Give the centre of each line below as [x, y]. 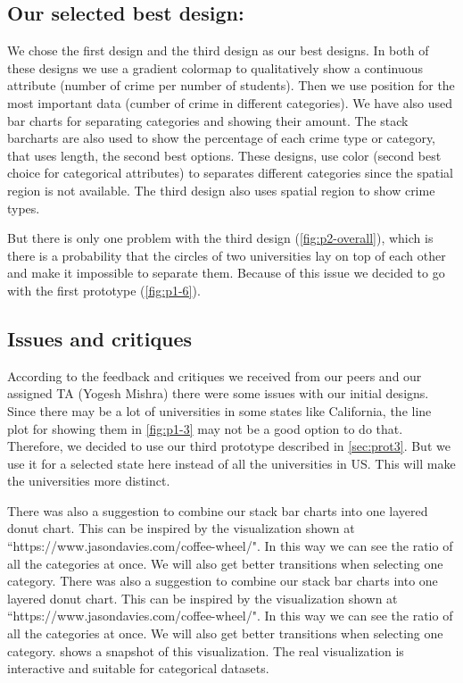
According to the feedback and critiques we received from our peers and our [215, 375]
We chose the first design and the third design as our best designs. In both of [218, 50]
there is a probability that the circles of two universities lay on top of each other [227, 255]
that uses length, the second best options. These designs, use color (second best [224, 155]
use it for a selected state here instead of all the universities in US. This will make [231, 463]
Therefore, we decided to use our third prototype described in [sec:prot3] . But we [229, 446]
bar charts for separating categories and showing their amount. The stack [208, 120]
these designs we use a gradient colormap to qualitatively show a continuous [215, 67]
